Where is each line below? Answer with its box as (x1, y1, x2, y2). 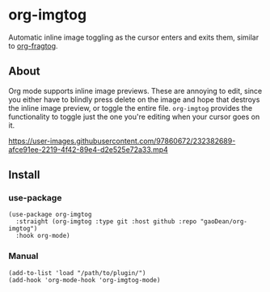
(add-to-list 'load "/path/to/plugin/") (8, 269, 147, 277)
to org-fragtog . (8, 40, 58, 50)
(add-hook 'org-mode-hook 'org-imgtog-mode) (8, 276, 161, 284)
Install (8, 168, 40, 182)
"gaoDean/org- (200, 218, 248, 226)
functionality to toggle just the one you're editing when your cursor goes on (8, 112, 260, 121)
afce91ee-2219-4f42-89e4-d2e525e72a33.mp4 (8, 144, 168, 154)
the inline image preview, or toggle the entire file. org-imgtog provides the (8, 103, 253, 112)
